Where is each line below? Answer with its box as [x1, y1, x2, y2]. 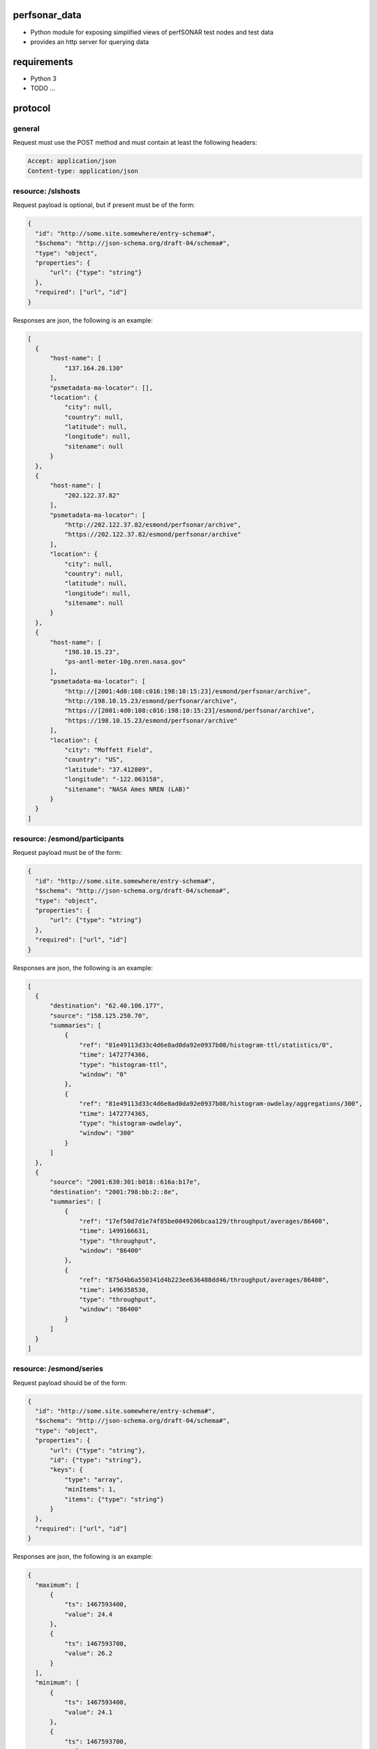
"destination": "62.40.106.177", [50, 1002, 164, 1010]
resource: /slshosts [13, 186, 80, 196]
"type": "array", [64, 1475, 124, 1483]
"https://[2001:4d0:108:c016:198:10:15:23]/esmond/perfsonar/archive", [64, 707, 316, 715]
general [13, 123, 40, 133]
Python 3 [30, 74, 57, 83]
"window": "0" [79, 1070, 128, 1079]
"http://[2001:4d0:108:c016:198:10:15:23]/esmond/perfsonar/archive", [64, 687, 311, 695]
